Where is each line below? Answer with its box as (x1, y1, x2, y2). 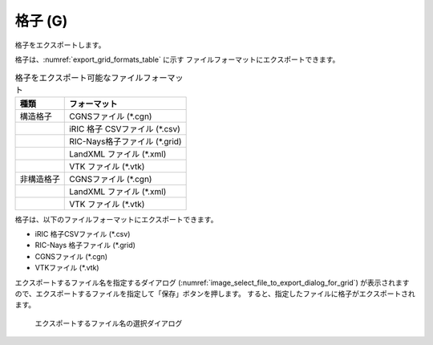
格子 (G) (14, 12, 68, 30)
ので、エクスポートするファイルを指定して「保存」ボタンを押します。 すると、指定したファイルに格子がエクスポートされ (14, 289, 416, 298)
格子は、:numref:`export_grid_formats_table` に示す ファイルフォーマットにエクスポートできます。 (14, 55, 340, 64)
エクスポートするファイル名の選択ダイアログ (34, 318, 183, 328)
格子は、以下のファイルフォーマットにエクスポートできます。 (14, 214, 218, 224)
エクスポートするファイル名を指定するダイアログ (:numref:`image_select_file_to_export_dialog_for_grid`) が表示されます (14, 278, 410, 287)
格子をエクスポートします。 (14, 40, 106, 50)
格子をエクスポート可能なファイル (14, 72, 144, 83)
